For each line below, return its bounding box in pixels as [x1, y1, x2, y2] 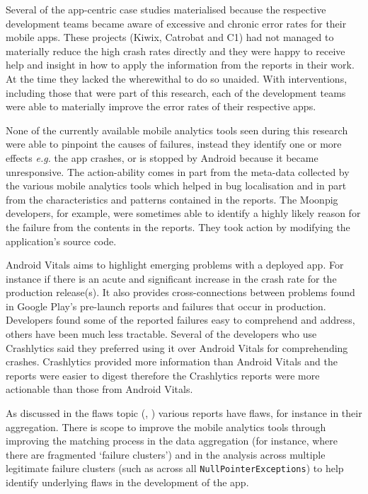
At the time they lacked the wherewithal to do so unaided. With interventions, [6, 71, 347, 86]
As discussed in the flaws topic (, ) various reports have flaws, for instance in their [6, 406, 362, 421]
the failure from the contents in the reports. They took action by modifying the [6, 219, 350, 234]
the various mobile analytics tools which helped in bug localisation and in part [6, 178, 347, 193]
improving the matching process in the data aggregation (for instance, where [6, 433, 338, 448]
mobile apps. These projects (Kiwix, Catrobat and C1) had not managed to [6, 30, 334, 45]
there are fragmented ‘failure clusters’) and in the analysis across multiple [6, 447, 326, 461]
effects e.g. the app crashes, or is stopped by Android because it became [6, 150, 318, 165]
